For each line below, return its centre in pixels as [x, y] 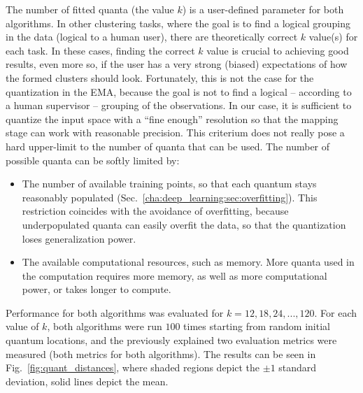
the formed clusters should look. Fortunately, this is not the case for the [160, 77]
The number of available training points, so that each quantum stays [169, 184]
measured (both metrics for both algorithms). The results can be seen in [161, 353]
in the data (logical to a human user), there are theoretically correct [152, 37]
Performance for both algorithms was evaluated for [115, 312]
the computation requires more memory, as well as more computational [175, 275]
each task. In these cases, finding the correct [100, 50]
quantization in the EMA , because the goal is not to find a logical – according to [179, 91]
